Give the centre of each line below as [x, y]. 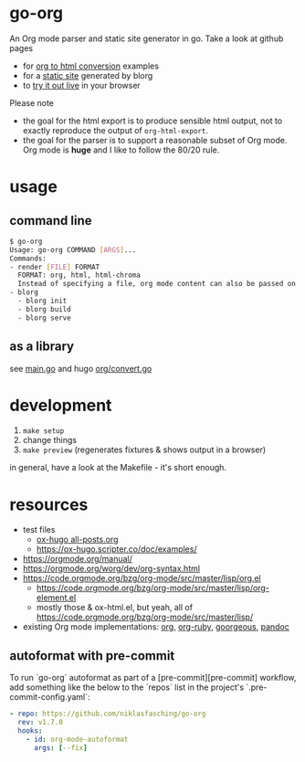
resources [49, 504]
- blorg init [42, 301]
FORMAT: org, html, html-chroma [79, 275]
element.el [56, 598]
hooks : [30, 730]
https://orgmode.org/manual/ [77, 559]
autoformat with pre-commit [92, 656]
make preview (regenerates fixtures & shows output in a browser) [144, 450]
